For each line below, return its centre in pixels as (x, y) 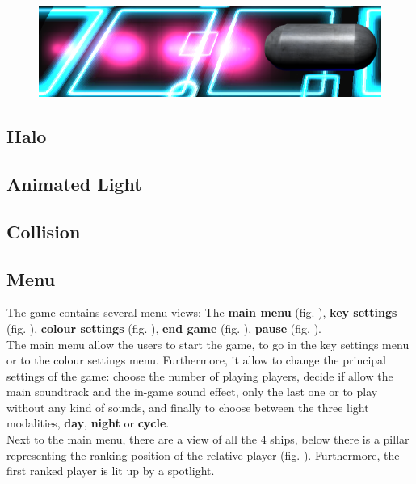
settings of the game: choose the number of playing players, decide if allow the (200, 375)
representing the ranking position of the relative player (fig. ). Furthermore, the (203, 455)
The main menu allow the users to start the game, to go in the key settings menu (208, 344)
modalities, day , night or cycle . (88, 423)
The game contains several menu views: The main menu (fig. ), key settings (202, 312)
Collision (44, 231)
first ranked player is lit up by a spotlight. (111, 471)
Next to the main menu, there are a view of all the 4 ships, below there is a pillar (208, 439)
